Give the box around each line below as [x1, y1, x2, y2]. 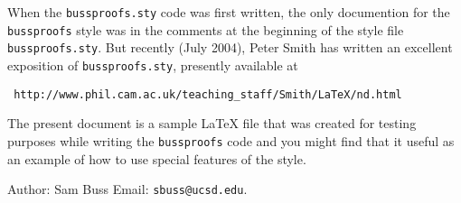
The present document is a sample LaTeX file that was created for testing [7, 114, 417, 133]
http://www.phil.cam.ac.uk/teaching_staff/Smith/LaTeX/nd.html [14, 88, 402, 101]
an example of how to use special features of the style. [7, 149, 306, 168]
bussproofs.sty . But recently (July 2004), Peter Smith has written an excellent [7, 38, 453, 57]
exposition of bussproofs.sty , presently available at [7, 55, 298, 74]
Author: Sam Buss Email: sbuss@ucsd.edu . [7, 180, 248, 198]
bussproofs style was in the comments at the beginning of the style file [7, 20, 404, 39]
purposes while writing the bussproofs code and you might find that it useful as [7, 131, 455, 150]
